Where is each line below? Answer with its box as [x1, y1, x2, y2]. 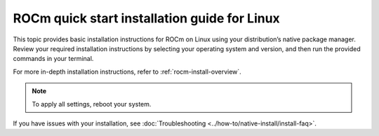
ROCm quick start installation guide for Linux [13, 11, 280, 26]
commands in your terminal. [13, 55, 94, 63]
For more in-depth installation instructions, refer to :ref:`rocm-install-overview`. [13, 67, 241, 76]
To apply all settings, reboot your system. [32, 100, 152, 108]
